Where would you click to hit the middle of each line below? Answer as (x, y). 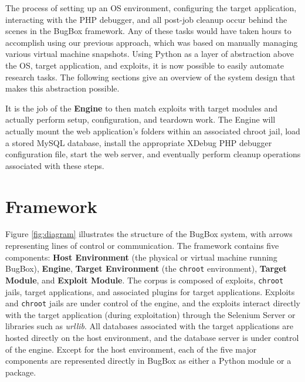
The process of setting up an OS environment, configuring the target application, (151, 8)
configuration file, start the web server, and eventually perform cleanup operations (153, 154)
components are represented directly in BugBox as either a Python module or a (148, 361)
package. (21, 372)
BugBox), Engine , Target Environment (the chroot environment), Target (146, 268)
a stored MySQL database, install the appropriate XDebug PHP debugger (139, 142)
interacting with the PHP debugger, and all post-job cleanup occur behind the (146, 19)
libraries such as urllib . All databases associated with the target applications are (149, 326)
